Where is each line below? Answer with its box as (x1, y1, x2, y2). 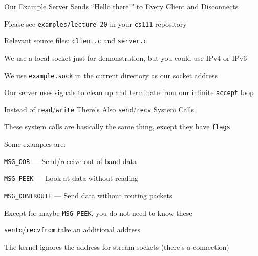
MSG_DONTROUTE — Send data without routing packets (4, 190, 173, 201)
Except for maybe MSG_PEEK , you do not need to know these (4, 207, 192, 218)
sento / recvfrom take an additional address (4, 224, 140, 235)
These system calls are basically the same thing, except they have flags (4, 121, 230, 132)
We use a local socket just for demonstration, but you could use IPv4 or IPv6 (4, 52, 247, 63)
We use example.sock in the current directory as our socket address (4, 69, 218, 80)
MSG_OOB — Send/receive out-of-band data (4, 155, 137, 166)
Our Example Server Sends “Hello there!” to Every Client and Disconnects (4, 1, 239, 11)
